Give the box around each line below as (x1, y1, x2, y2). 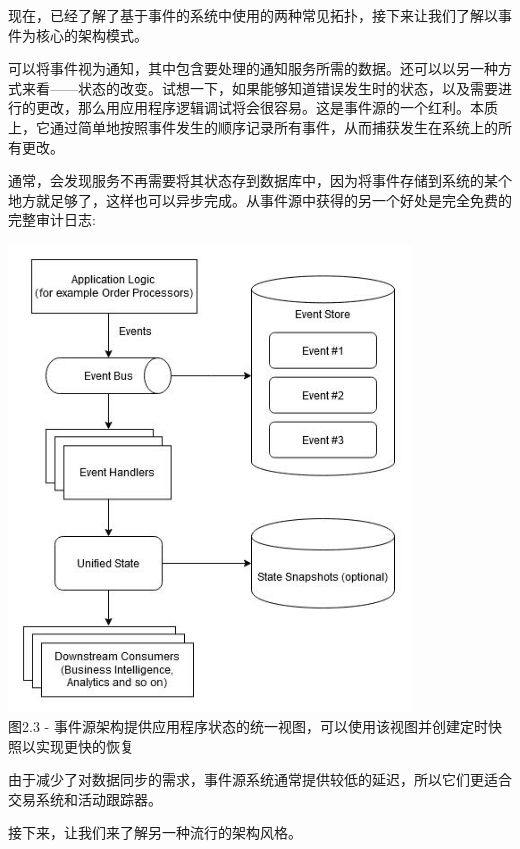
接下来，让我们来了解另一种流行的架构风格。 (8, 822, 302, 843)
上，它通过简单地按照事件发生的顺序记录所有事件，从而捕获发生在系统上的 (8, 116, 498, 137)
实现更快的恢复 (35, 735, 134, 756)
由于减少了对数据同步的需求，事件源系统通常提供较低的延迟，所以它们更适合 (8, 769, 512, 790)
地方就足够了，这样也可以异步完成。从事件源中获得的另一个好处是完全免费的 (8, 189, 512, 210)
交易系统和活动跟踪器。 (8, 788, 162, 809)
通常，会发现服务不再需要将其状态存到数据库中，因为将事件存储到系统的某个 (8, 170, 512, 191)
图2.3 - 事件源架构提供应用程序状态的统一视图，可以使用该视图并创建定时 (8, 715, 488, 736)
